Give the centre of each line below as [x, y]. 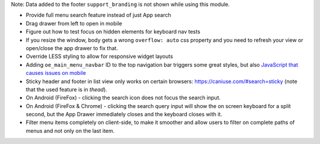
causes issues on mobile [56, 73]
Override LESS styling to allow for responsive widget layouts [99, 57]
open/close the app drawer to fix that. [72, 48]
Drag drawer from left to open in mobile [74, 23]
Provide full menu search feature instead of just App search [98, 15]
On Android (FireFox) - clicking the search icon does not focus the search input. [123, 98]
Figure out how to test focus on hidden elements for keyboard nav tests [113, 32]
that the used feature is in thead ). [67, 89]
